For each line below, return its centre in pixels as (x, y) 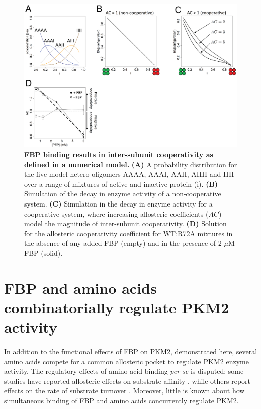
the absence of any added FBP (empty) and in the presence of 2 (123, 243)
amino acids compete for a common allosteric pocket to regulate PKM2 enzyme (126, 361)
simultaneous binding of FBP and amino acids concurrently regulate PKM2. (121, 401)
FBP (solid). (43, 253)
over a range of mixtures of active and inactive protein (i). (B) (121, 184)
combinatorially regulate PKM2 (117, 307)
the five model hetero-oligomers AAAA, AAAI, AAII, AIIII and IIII (129, 174)
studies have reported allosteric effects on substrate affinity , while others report (127, 381)
